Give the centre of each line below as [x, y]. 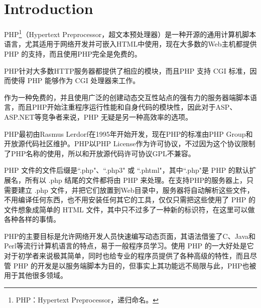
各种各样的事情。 [32, 219]
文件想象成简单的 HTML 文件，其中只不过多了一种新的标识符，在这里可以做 [129, 209]
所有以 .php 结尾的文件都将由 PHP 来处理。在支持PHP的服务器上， [136, 180]
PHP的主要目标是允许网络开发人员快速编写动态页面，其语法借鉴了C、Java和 [130, 236]
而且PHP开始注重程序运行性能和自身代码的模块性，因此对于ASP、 [127, 107]
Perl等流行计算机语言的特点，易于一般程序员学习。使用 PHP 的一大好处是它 [129, 246]
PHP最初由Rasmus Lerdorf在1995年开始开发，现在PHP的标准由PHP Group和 [128, 133]
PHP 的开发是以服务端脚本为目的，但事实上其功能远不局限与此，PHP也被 [135, 265]
